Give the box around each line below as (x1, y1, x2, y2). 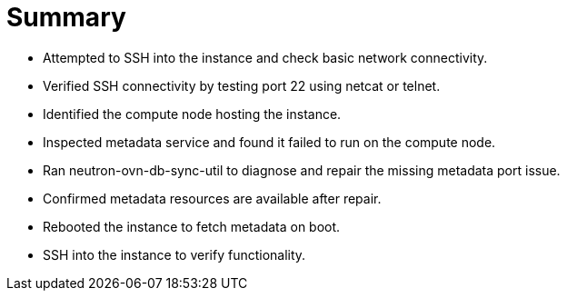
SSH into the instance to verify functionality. (43, 246, 306, 263)
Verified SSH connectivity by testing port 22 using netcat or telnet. (43, 77, 441, 94)
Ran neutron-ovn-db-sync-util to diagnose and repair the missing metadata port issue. (43, 162, 561, 178)
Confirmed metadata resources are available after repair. (43, 190, 382, 206)
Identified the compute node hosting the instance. (43, 105, 342, 122)
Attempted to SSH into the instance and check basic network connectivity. (43, 49, 488, 65)
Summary (6, 2, 126, 33)
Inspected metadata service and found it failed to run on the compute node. (43, 134, 496, 150)
